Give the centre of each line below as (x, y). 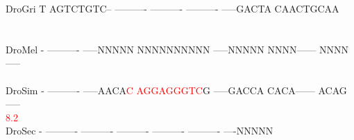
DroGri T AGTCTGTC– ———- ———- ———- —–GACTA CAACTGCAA (172, 8)
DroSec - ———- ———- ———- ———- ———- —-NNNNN (140, 131)
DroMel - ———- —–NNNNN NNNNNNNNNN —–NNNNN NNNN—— (161, 49)
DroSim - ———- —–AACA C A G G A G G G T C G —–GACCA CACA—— (160, 90)
